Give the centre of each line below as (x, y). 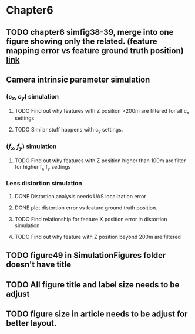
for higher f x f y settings (43, 167)
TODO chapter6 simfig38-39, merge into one (90, 32)
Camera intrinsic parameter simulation (78, 79)
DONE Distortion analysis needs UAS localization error (80, 196)
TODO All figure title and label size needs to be (93, 285)
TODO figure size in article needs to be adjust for (97, 314)
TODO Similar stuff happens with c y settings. (69, 130)
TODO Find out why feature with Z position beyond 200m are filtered (97, 237)
